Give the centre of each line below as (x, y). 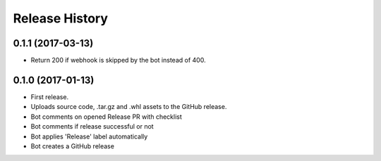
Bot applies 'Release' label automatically (89, 136)
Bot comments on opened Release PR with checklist (107, 117)
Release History (61, 18)
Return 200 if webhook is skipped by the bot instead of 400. (118, 60)
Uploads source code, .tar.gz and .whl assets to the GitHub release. (129, 107)
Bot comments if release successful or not (92, 127)
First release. (50, 97)
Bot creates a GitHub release (72, 146)
